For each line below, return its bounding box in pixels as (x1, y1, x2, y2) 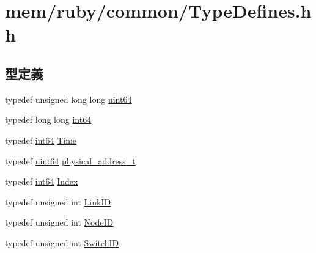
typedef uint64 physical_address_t (5, 154, 136, 167)
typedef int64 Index (5, 175, 78, 188)
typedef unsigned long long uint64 (5, 92, 132, 105)
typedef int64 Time (5, 133, 77, 146)
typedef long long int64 (5, 113, 92, 126)
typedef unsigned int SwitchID (5, 236, 119, 249)
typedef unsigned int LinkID (5, 195, 111, 208)
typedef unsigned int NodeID (5, 216, 114, 229)
